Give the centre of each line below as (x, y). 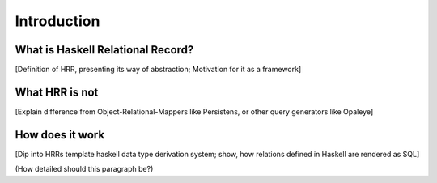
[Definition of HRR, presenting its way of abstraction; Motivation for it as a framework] (158, 70)
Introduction (57, 21)
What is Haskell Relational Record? (104, 50)
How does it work (60, 135)
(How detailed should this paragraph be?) (84, 169)
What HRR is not (57, 92)
